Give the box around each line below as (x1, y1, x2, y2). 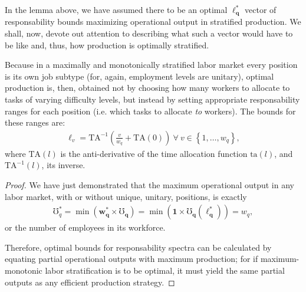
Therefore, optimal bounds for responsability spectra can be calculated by (5, 241, 272, 253)
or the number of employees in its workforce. (5, 221, 166, 234)
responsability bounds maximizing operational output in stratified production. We (5, 15, 301, 28)
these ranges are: (5, 116, 65, 129)
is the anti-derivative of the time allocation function (60, 147, 248, 159)
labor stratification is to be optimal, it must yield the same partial (45, 264, 285, 277)
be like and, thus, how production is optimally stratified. (5, 38, 209, 51)
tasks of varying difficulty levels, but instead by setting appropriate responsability (5, 93, 300, 106)
